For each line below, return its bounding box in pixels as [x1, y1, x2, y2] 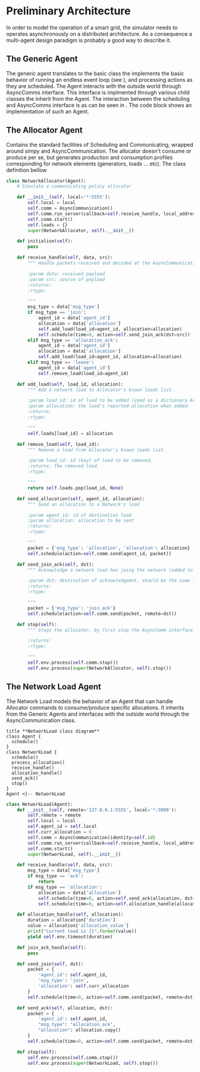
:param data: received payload [27, 270, 105, 277]
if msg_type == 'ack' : [27, 873, 84, 879]
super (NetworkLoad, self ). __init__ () [27, 851, 121, 857]
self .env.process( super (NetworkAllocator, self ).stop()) [27, 665, 171, 671]
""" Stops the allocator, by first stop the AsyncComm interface [27, 627, 193, 633]
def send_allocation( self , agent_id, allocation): [17, 495, 145, 502]
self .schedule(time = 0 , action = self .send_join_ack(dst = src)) [37, 331, 190, 338]
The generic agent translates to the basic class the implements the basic [6, 70, 185, 77]
